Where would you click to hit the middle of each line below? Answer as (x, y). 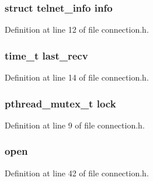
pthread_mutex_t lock (60, 103)
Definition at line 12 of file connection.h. (77, 29)
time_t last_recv (46, 55)
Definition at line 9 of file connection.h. (75, 125)
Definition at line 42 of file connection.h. (77, 173)
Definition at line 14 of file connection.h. (77, 77)
